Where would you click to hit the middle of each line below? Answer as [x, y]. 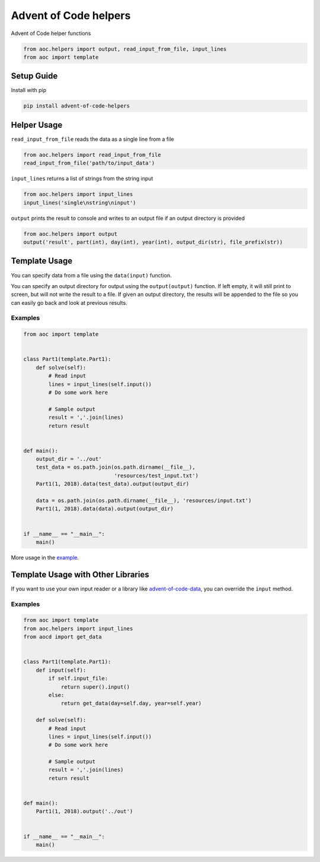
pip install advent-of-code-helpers [77, 106]
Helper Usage [37, 125]
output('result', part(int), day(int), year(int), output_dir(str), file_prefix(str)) [153, 242]
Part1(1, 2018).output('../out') [84, 812]
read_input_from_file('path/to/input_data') [89, 163]
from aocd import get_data [63, 637]
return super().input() [95, 687]
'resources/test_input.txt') [156, 476]
